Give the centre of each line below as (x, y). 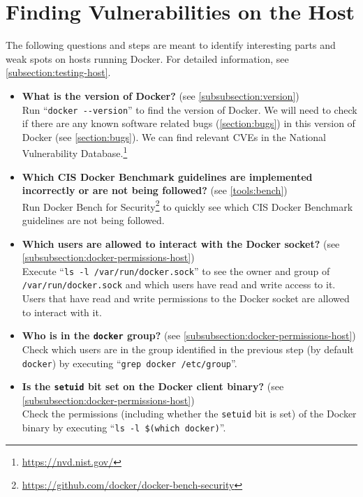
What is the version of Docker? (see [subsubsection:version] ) (161, 95)
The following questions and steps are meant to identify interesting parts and (171, 45)
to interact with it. (62, 312)
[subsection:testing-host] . (58, 72)
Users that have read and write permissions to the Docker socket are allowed (186, 298)
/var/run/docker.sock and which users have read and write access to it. (179, 284)
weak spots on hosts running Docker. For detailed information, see (147, 58)
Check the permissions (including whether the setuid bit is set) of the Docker (189, 414)
